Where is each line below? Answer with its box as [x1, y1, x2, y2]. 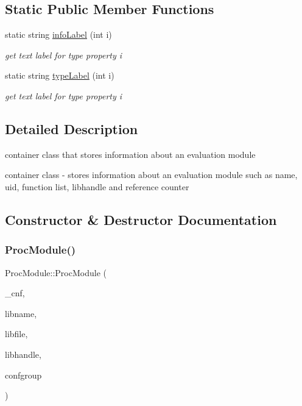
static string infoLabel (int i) [5, 28, 112, 41]
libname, [5, 307, 37, 319]
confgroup [5, 368, 42, 381]
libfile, [5, 327, 28, 340]
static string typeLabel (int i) [5, 69, 114, 82]
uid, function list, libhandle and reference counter [5, 180, 189, 193]
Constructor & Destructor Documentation [5, 210, 277, 229]
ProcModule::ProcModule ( [5, 266, 107, 279]
